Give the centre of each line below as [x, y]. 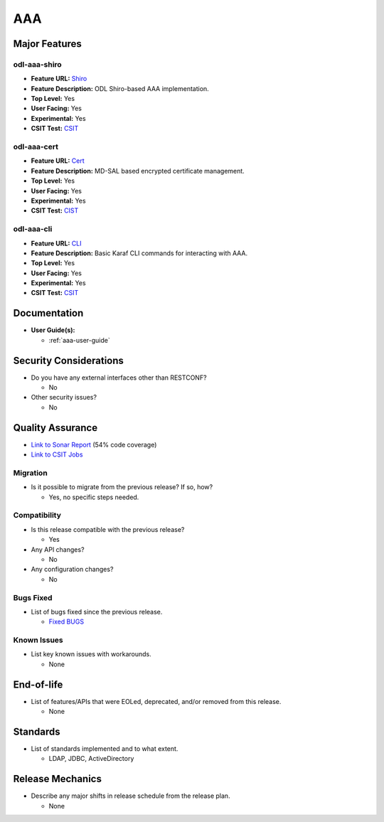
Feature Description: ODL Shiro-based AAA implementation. [120, 88]
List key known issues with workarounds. [91, 654]
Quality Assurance [55, 428]
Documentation [48, 313]
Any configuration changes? [72, 570]
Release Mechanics [58, 779]
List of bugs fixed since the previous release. [97, 612]
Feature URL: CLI [56, 243]
